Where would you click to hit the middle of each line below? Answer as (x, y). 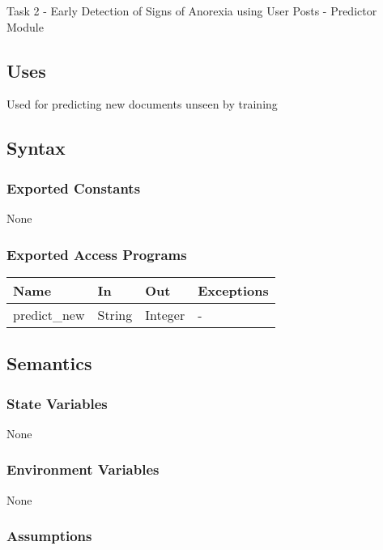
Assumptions (49, 536)
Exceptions (233, 290)
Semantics (49, 363)
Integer (165, 314)
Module (25, 26)
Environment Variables (83, 469)
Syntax (36, 148)
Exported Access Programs (97, 254)
